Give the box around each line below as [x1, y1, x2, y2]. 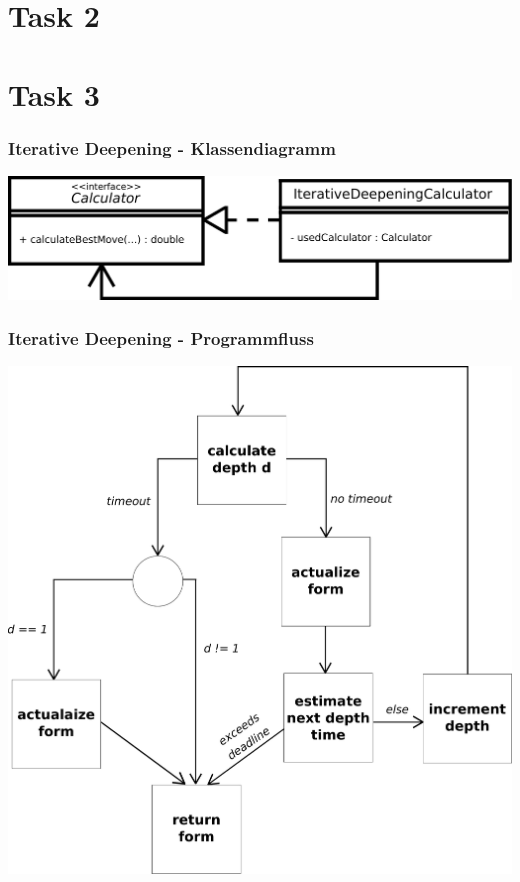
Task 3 [8, 73, 100, 114]
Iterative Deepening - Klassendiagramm [8, 135, 336, 160]
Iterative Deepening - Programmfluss [8, 326, 314, 351]
